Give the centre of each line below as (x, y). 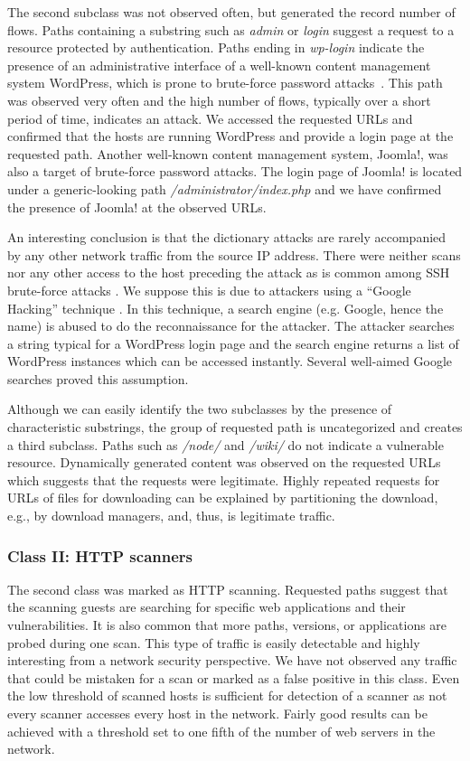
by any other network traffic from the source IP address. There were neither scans (234, 254)
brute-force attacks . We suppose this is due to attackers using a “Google (209, 290)
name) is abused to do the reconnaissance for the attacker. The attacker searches (231, 326)
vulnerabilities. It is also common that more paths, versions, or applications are (227, 625)
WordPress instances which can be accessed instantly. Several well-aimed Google (230, 361)
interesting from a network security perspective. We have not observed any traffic (232, 660)
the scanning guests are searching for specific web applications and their (207, 607)
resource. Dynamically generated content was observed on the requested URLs (224, 462)
